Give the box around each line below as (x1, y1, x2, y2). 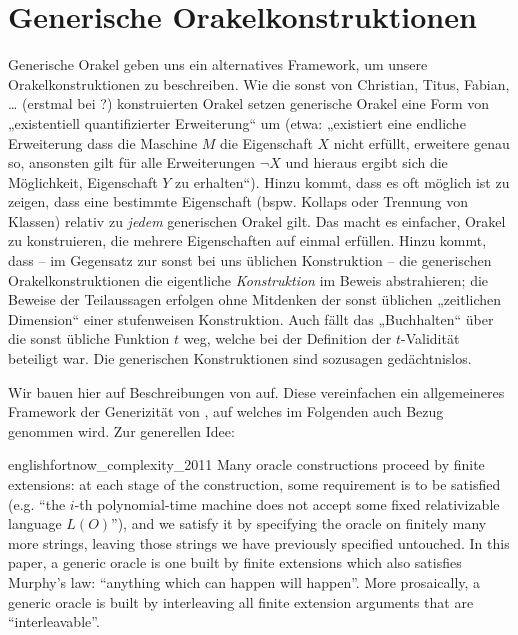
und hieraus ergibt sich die (285, 152, 448, 173)
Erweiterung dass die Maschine (8, 132, 198, 153)
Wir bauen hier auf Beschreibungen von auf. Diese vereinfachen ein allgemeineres (8, 381, 505, 402)
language (8, 513, 62, 534)
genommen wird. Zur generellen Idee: (8, 420, 235, 441)
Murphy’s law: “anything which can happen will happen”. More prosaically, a (8, 571, 481, 592)
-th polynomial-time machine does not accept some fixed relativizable (74, 493, 500, 514)
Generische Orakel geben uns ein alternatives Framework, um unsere (8, 54, 428, 75)
